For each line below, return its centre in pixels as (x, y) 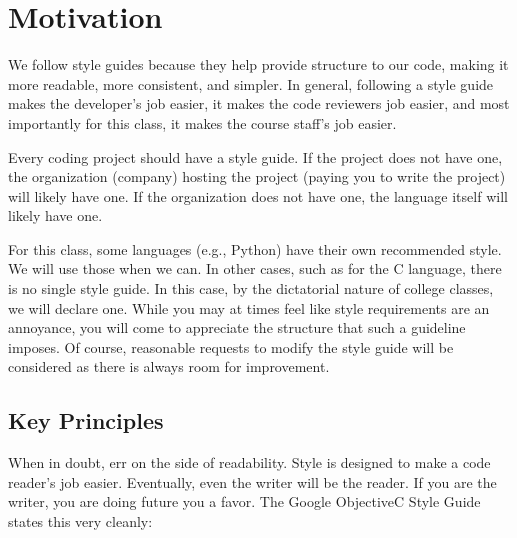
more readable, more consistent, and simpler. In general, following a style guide (251, 83)
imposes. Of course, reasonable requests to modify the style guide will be (231, 346)
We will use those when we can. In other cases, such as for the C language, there (255, 268)
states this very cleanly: (80, 521)
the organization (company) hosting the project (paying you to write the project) (257, 176)
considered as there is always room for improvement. (169, 366)
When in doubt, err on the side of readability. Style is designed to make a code (249, 462)
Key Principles (86, 420)
